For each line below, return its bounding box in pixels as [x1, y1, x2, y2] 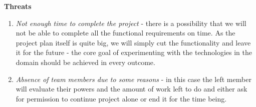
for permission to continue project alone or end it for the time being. [16, 93, 227, 103]
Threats [4, 1, 32, 11]
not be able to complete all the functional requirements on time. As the [16, 27, 235, 38]
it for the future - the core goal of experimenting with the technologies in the [16, 47, 252, 57]
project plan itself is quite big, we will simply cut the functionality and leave [16, 37, 251, 47]
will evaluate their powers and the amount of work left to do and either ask [16, 83, 247, 94]
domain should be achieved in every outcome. [16, 56, 155, 67]
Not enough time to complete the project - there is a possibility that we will [16, 17, 246, 28]
